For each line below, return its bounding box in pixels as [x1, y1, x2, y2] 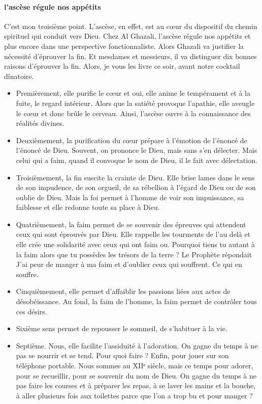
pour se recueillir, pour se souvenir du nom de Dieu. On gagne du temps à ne [16, 370, 256, 381]
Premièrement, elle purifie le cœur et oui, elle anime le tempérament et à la [16, 88, 250, 98]
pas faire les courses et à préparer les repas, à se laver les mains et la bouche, [16, 380, 256, 391]
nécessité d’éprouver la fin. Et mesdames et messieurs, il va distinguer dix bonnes [4, 50, 257, 61]
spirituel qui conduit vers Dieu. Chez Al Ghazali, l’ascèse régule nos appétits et [4, 31, 251, 41]
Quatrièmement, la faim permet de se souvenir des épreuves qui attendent [16, 219, 246, 229]
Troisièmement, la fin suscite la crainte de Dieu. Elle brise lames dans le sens [16, 172, 255, 182]
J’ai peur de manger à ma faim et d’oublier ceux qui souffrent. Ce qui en [16, 259, 242, 270]
